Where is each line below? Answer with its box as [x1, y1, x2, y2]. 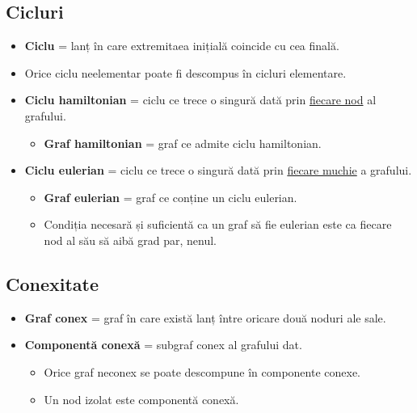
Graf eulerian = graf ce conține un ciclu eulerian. [44, 188, 297, 205]
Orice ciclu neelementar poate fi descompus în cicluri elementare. [24, 64, 347, 81]
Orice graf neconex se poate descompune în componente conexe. [44, 363, 361, 380]
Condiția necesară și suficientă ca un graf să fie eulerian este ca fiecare [44, 216, 392, 233]
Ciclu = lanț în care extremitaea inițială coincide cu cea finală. [24, 37, 339, 54]
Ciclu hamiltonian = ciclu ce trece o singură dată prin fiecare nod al [24, 91, 377, 108]
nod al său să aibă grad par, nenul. [44, 231, 217, 248]
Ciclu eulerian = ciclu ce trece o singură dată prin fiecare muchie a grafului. [24, 162, 412, 179]
